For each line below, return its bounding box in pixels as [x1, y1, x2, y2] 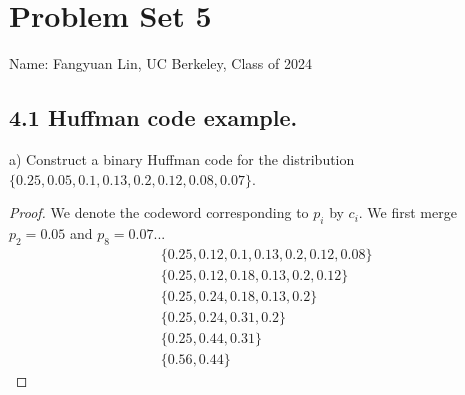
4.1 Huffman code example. [9, 102, 298, 133]
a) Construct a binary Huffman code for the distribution [9, 148, 355, 169]
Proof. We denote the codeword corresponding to [9, 202, 309, 223]
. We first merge [358, 202, 457, 223]
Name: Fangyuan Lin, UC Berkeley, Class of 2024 [9, 53, 312, 74]
